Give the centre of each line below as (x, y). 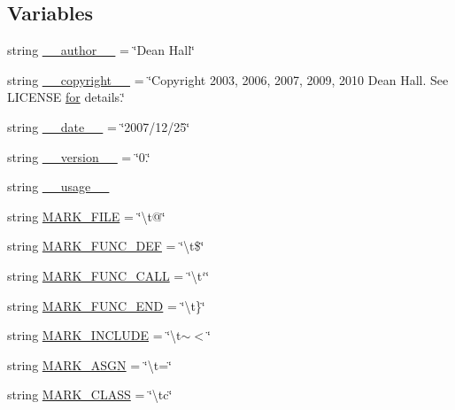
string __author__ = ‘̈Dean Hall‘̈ (101, 50)
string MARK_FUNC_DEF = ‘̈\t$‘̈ (106, 246)
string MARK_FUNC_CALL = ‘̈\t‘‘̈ (108, 275)
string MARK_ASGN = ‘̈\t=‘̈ (89, 364)
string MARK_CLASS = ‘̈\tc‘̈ (90, 395)
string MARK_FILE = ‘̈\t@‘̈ (86, 216)
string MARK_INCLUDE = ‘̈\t (94, 335)
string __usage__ (58, 186)
